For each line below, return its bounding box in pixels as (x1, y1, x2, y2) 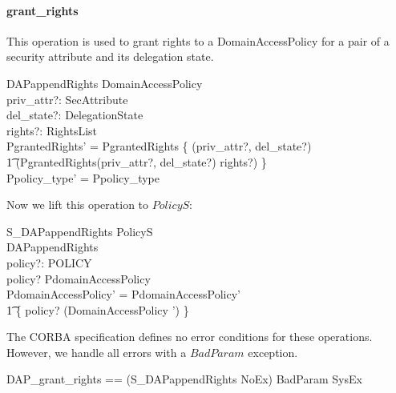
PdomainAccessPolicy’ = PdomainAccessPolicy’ (6, 286, 240, 303)
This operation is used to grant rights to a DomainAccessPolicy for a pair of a (6, 32, 390, 49)
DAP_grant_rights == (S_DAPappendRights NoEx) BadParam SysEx (6, 371, 362, 387)
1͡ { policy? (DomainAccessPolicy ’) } (6, 301, 189, 318)
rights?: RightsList (6, 122, 98, 138)
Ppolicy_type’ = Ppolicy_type (6, 169, 160, 186)
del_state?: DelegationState (6, 106, 143, 123)
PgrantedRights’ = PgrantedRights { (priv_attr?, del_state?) (6, 138, 312, 154)
